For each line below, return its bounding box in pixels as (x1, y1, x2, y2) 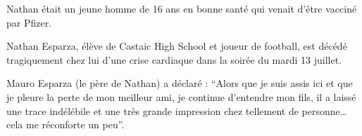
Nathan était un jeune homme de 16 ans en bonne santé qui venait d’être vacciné (6, 1, 357, 15)
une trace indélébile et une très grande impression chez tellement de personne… (6, 103, 347, 118)
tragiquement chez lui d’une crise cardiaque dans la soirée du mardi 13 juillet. (6, 52, 342, 67)
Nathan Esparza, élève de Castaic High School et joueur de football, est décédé (6, 39, 347, 53)
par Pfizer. (6, 15, 52, 29)
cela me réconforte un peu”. (6, 117, 125, 132)
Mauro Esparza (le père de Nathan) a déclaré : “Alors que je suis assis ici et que (6, 76, 353, 90)
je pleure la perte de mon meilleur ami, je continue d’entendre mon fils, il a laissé (6, 89, 356, 104)
